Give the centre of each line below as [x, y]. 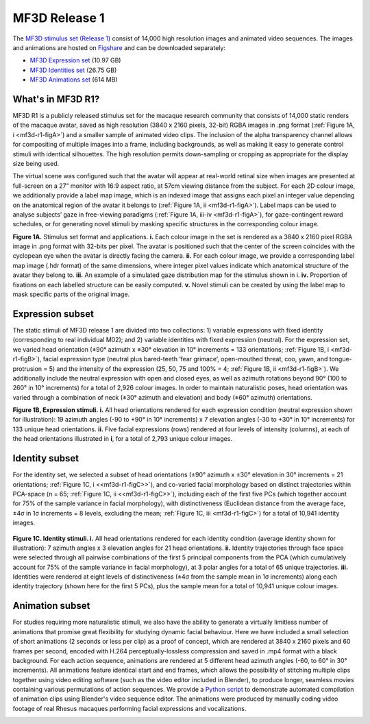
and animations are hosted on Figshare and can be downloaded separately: [119, 47]
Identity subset [46, 458]
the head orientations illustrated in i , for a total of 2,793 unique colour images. [123, 439]
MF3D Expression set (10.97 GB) [75, 60]
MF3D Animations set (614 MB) [74, 80]
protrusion [27, 369]
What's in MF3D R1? [56, 99]
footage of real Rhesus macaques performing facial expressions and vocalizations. [129, 708]
